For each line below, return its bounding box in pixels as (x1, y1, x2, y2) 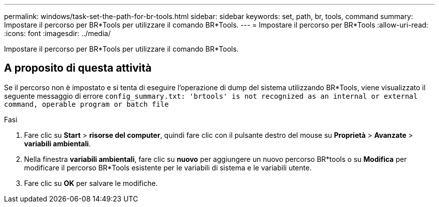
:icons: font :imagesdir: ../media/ (4, 29, 111, 38)
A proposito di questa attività (4, 62, 152, 75)
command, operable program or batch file (4, 100, 169, 108)
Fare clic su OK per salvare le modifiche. (24, 178, 158, 187)
